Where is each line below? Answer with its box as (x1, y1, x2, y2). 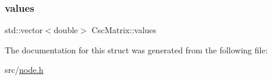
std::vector (5, 24, 43, 36)
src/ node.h (5, 63, 44, 76)
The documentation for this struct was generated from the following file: (5, 43, 268, 56)
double (53, 24, 78, 36)
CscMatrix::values (91, 24, 157, 36)
